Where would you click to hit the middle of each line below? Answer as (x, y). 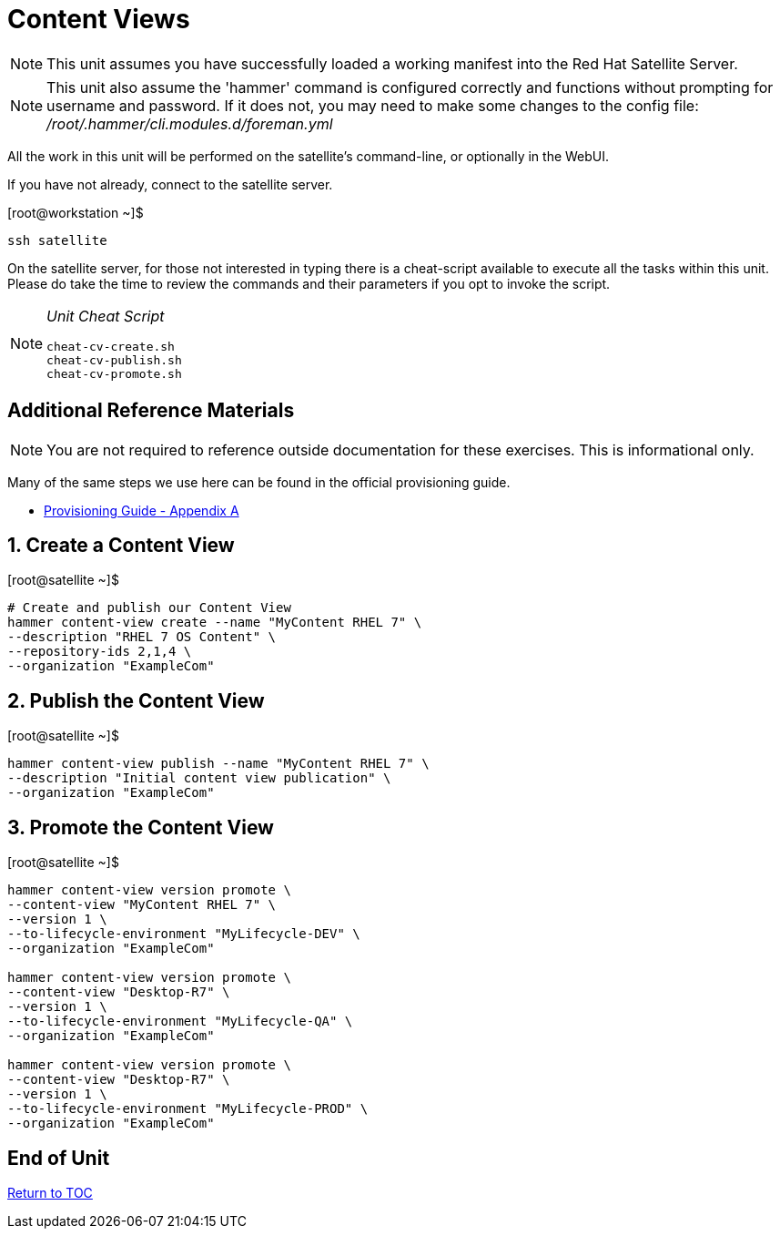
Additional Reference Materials (151, 411)
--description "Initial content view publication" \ (199, 778)
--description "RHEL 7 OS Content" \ (142, 637)
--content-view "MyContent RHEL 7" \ (142, 905)
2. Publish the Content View (136, 700)
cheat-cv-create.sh (111, 346)
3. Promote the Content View (141, 827)
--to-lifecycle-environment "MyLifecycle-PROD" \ (188, 1109)
